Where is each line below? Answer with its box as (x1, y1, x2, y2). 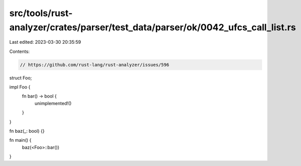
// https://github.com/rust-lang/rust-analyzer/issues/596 (20, 62, 169, 67)
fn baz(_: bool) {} (9, 128, 45, 134)
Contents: (9, 48, 30, 54)
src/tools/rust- (9, 8, 73, 19)
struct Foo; (9, 74, 32, 80)
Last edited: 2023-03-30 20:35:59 (9, 39, 81, 45)
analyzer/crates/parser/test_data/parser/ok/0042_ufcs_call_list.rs (9, 22, 296, 33)
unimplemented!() (34, 100, 72, 106)
